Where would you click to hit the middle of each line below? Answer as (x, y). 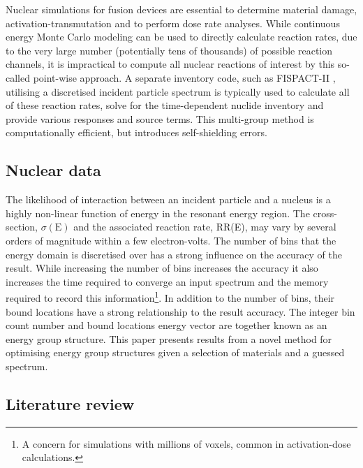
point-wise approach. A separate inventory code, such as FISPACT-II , (184, 77)
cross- (325, 213)
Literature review (70, 403)
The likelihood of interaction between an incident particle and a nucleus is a (168, 199)
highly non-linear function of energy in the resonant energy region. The (158, 213)
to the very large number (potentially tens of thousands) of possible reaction (169, 50)
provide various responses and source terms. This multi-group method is (160, 118)
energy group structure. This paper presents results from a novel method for (169, 338)
